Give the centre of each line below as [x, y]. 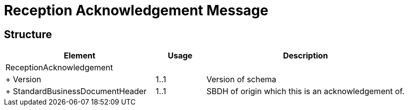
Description [305, 56]
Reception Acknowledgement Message [136, 10]
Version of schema [241, 80]
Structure [28, 34]
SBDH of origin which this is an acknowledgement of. [305, 91]
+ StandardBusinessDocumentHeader [76, 91]
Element [80, 56]
